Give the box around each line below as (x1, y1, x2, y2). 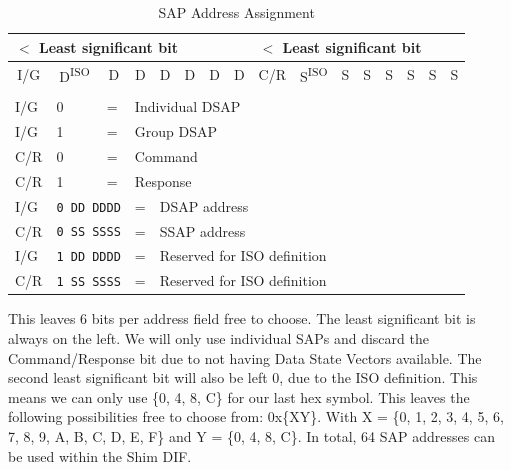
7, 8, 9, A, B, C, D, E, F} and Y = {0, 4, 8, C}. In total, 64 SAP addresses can (8, 426, 495, 446)
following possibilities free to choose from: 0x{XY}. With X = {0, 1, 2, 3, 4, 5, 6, (8, 406, 504, 427)
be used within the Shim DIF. (8, 445, 192, 466)
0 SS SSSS (56, 225, 121, 240)
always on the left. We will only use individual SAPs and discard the (8, 328, 429, 349)
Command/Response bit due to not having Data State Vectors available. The (8, 347, 482, 368)
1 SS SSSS (56, 275, 121, 290)
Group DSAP (134, 121, 218, 142)
